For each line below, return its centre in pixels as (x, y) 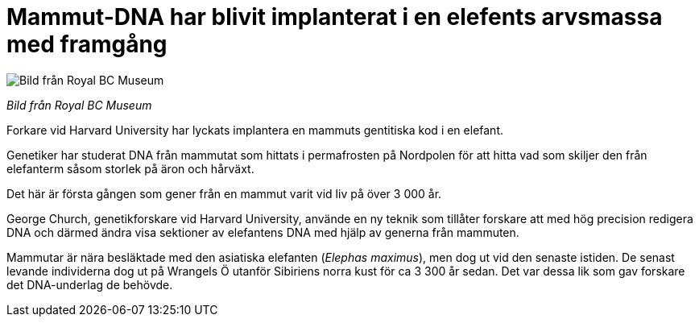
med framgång (87, 44)
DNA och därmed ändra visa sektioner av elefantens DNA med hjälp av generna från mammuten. (263, 232)
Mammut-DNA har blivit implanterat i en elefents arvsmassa (335, 17)
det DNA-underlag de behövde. (90, 284)
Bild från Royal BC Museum (79, 105)
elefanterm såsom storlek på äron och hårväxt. (130, 168)
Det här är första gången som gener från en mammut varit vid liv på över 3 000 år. (224, 193)
